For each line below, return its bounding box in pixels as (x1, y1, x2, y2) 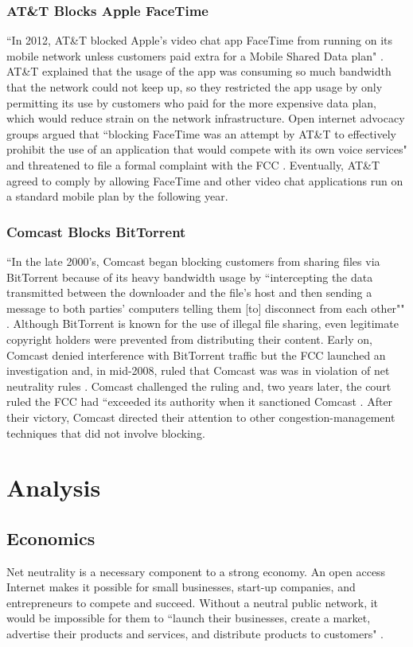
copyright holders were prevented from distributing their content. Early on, (6, 330, 372, 347)
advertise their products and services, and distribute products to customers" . (6, 626, 384, 642)
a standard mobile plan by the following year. (6, 188, 228, 205)
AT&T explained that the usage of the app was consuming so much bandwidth (6, 63, 392, 80)
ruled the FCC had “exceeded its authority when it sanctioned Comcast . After (6, 393, 393, 410)
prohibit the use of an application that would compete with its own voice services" (6, 141, 407, 158)
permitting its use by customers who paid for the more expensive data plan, (6, 94, 376, 111)
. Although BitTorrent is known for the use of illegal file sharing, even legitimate (6, 315, 399, 332)
